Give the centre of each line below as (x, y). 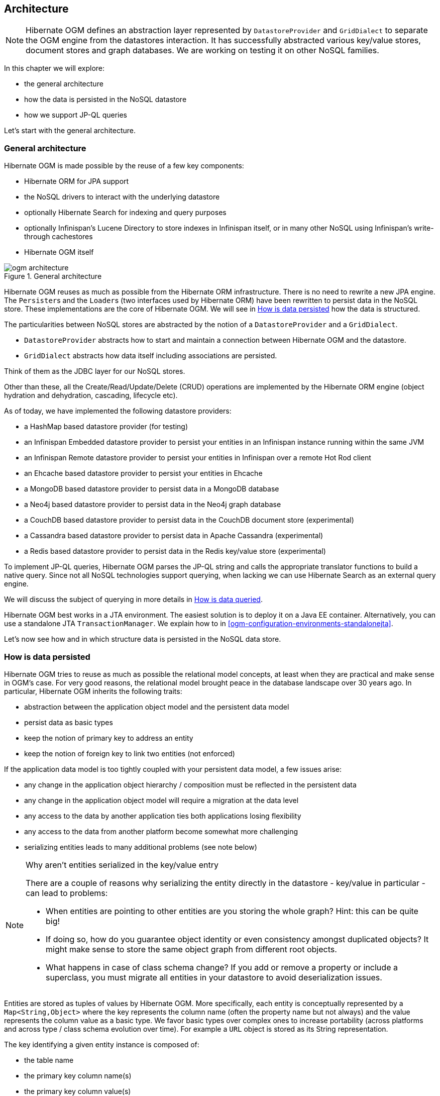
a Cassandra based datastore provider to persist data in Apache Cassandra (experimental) (174, 536)
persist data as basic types (69, 722)
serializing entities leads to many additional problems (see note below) (141, 847)
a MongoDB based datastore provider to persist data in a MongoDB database (152, 489)
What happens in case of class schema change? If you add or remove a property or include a (222, 967)
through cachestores (59, 237)
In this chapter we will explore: (54, 68)
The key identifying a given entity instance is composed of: (102, 1044)
